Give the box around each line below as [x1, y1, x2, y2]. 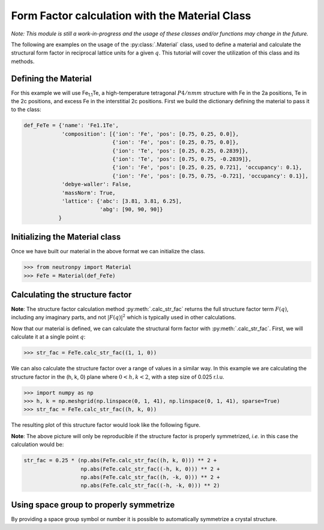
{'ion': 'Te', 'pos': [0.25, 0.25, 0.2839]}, [112, 147, 249, 154]
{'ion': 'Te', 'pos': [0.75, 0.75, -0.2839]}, [112, 155, 252, 162]
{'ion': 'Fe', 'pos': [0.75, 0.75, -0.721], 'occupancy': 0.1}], [112, 172, 309, 179]
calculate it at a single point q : [11, 333, 86, 340]
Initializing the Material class [11, 232, 121, 242]
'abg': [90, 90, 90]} [99, 206, 163, 213]
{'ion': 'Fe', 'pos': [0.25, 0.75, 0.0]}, [112, 139, 239, 146]
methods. [11, 58, 35, 65]
